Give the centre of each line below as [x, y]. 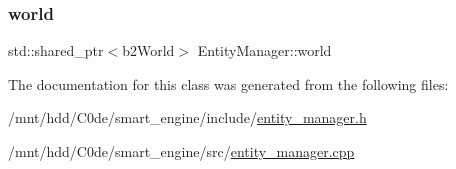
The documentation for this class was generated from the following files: [228, 83]
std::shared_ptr [56, 50]
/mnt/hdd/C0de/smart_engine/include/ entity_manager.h [187, 117]
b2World [148, 50]
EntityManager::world [264, 50]
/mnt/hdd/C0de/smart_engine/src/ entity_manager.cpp [181, 151]
